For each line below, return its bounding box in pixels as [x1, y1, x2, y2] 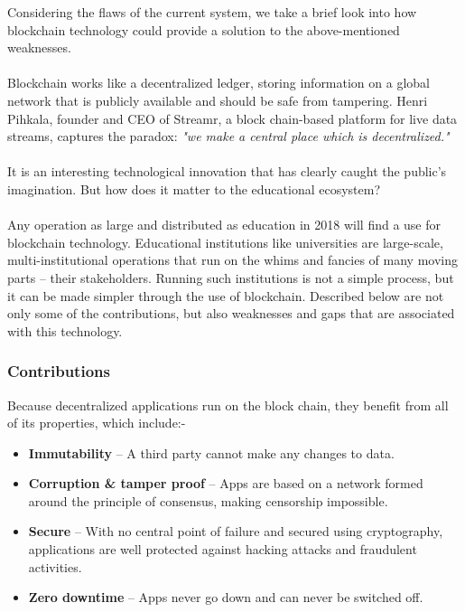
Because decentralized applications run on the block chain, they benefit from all [7, 395, 449, 414]
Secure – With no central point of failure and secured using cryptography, [28, 522, 443, 541]
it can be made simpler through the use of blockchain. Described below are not [7, 286, 444, 305]
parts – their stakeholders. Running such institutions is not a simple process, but [7, 268, 454, 287]
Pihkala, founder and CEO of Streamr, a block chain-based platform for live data [7, 108, 458, 127]
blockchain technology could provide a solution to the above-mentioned [7, 20, 400, 39]
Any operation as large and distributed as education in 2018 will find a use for [7, 215, 442, 234]
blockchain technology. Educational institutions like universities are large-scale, [7, 232, 443, 251]
